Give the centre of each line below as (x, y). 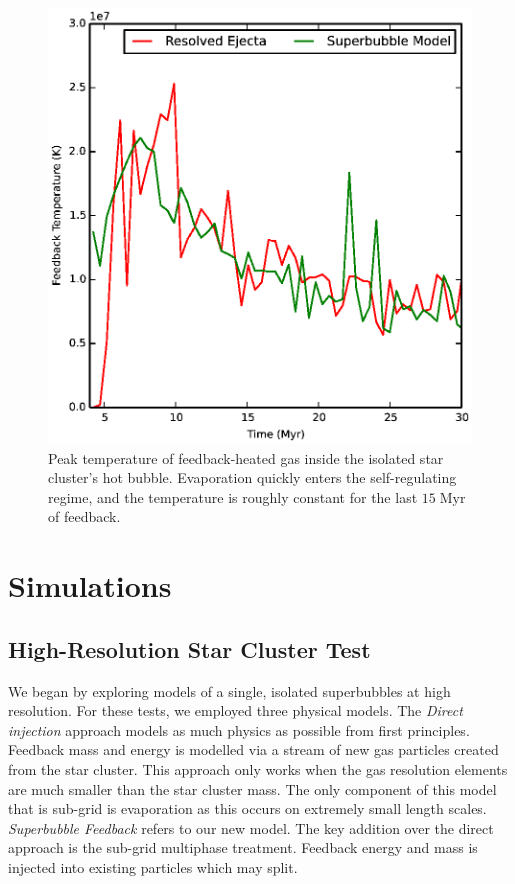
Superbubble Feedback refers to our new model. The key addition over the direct (251, 827)
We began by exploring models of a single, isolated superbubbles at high (229, 690)
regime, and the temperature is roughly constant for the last (233, 496)
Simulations (90, 585)
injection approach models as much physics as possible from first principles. (239, 729)
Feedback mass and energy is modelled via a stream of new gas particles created (253, 749)
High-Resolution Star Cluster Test (189, 648)
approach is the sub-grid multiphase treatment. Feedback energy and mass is (243, 847)
